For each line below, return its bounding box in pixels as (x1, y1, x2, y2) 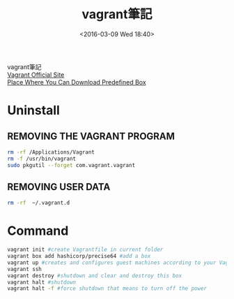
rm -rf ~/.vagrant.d (7, 200, 70, 207)
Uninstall (7, 103, 61, 119)
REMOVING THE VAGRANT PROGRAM (7, 130, 175, 142)
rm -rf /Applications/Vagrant (7, 148, 95, 156)
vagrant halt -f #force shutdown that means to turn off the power (7, 285, 208, 292)
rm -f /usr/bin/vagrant (7, 155, 77, 162)
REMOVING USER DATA (7, 181, 111, 193)
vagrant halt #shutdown (7, 279, 77, 286)
